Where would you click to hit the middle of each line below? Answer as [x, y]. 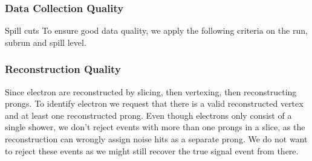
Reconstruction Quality [63, 69]
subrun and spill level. [46, 42]
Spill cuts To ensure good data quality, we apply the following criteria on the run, [156, 30]
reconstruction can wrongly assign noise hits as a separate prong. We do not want [156, 139]
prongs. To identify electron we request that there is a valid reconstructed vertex [154, 103]
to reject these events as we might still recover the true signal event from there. [152, 150]
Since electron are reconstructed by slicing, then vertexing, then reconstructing [151, 91]
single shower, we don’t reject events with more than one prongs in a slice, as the [155, 127]
